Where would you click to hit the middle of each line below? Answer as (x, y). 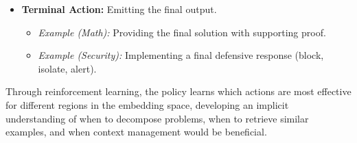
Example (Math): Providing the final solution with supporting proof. (182, 32)
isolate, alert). (67, 68)
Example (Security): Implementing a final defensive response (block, (181, 55)
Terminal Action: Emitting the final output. (119, 9)
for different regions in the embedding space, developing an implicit (147, 104)
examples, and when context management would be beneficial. (136, 132)
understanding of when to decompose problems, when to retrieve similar (157, 118)
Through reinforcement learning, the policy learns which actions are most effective (178, 91)
